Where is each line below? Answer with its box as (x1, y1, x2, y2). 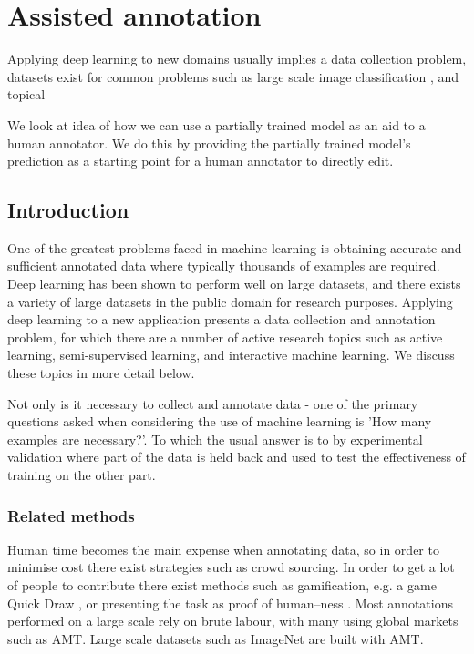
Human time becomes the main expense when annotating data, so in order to (7, 539, 439, 558)
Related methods (7, 504, 135, 526)
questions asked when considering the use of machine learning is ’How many (7, 412, 432, 431)
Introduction (7, 196, 129, 224)
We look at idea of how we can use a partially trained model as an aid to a (7, 115, 426, 134)
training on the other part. (7, 465, 156, 485)
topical (7, 85, 46, 104)
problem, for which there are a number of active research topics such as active (7, 327, 443, 346)
